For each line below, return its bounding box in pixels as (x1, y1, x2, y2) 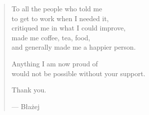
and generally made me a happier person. (11, 42, 136, 52)
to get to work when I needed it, (11, 13, 109, 23)
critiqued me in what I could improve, (11, 23, 126, 33)
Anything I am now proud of (11, 58, 98, 68)
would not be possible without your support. (11, 68, 146, 78)
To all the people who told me (11, 3, 102, 13)
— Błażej (11, 101, 40, 111)
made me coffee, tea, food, (11, 32, 90, 42)
